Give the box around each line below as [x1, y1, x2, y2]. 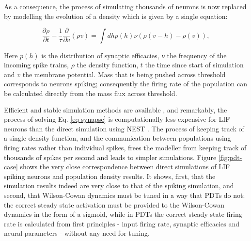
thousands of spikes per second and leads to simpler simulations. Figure [4, 152, 217, 162]
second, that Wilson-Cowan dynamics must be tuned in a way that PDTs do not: [4, 190, 245, 200]
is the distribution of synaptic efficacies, [41, 50, 159, 60]
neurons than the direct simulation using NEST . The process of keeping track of [4, 123, 244, 133]
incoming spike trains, [4, 60, 69, 70]
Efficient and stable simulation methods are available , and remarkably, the [4, 104, 227, 114]
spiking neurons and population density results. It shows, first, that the [4, 171, 216, 181]
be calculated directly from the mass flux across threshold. [4, 88, 177, 98]
